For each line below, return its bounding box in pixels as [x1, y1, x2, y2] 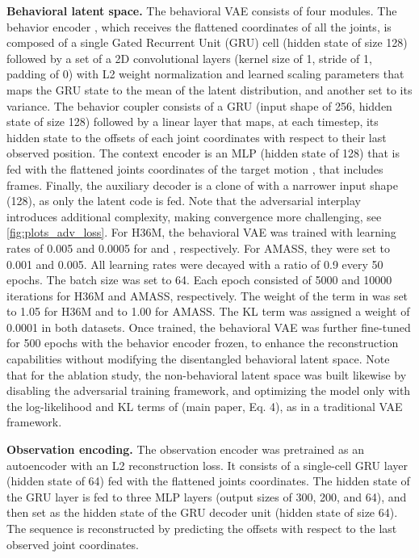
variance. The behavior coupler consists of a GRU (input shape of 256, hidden [6, 97, 392, 114]
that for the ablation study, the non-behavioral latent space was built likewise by [6, 366, 407, 383]
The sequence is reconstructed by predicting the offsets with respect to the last [6, 520, 397, 536]
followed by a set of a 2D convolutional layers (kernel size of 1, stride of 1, [6, 49, 372, 66]
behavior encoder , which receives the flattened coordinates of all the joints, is [6, 18, 392, 35]
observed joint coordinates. [6, 535, 139, 552]
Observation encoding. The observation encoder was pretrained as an [6, 441, 364, 458]
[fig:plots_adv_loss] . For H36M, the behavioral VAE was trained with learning [6, 224, 396, 241]
